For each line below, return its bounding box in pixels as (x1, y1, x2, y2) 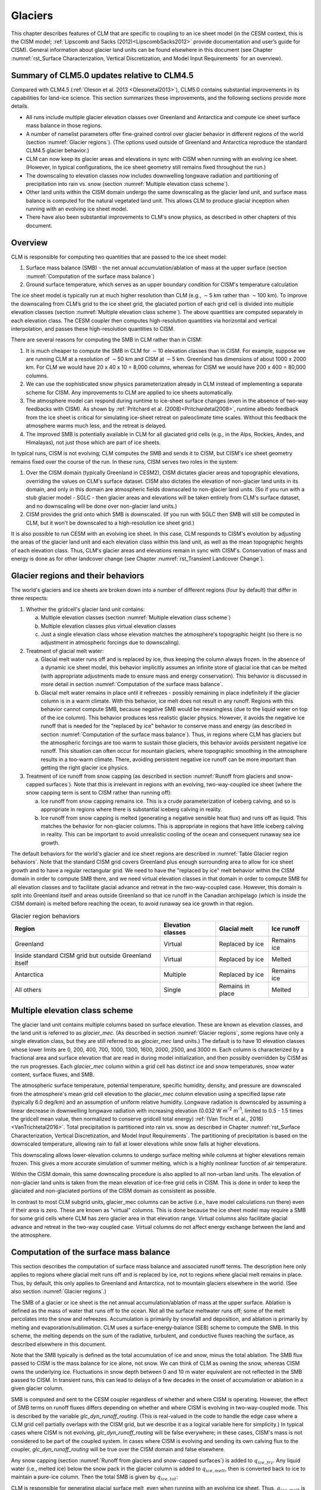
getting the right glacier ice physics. (40, 764, 129, 771)
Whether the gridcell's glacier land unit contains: (26, 606, 145, 613)
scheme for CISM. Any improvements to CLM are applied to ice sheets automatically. (26, 389, 234, 396)
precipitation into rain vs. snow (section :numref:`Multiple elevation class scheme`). (26, 180, 229, 187)
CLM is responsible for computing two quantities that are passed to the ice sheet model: (11, 253, 227, 260)
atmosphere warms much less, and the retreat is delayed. (26, 422, 167, 429)
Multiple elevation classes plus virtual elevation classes (40, 622, 177, 629)
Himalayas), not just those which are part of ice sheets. (26, 439, 161, 446)
